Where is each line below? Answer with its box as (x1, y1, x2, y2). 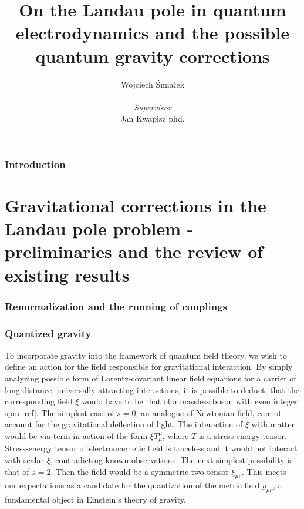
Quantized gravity (5, 326, 92, 340)
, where (162, 429, 189, 441)
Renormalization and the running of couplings (5, 299, 228, 313)
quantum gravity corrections (35, 43, 270, 68)
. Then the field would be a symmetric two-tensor (50, 465, 229, 477)
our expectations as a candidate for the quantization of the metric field (5, 479, 260, 491)
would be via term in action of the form (5, 429, 148, 441)
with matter (251, 418, 295, 430)
